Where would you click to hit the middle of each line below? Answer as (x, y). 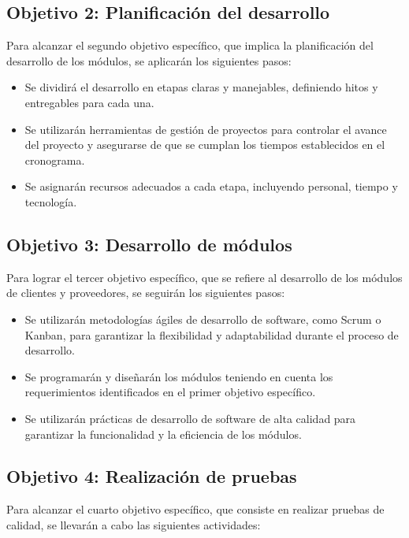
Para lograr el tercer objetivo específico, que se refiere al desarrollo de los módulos (204, 277)
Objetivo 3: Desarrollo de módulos (149, 244)
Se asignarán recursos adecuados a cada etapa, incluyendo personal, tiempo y (211, 186)
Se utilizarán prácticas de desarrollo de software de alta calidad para (190, 418)
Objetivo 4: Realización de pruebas (152, 476)
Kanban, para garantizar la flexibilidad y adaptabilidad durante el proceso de (212, 334)
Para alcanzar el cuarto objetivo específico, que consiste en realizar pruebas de (195, 509)
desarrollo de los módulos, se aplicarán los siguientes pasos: (149, 60)
